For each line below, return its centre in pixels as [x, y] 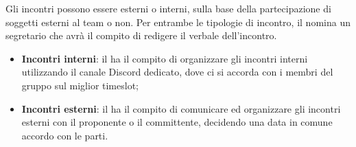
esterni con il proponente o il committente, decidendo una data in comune [177, 122]
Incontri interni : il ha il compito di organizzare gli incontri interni [165, 58]
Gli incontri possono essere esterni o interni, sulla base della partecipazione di [168, 8]
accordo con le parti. [65, 135]
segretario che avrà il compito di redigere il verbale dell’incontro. [141, 35]
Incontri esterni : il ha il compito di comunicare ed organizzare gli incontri [181, 108]
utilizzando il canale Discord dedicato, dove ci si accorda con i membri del [177, 72]
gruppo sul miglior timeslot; [80, 85]
